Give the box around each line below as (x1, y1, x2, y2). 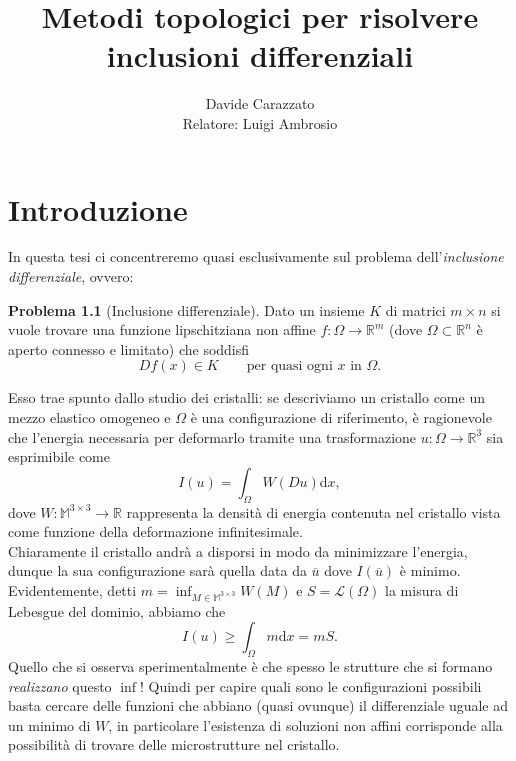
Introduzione (8, 188, 188, 229)
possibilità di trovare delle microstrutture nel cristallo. (8, 734, 340, 755)
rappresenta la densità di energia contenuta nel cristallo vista (126, 501, 501, 522)
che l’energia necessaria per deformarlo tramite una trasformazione (8, 426, 417, 447)
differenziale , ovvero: (8, 266, 134, 287)
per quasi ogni (246, 359, 333, 374)
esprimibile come (8, 446, 110, 467)
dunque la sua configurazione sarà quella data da (8, 560, 307, 581)
